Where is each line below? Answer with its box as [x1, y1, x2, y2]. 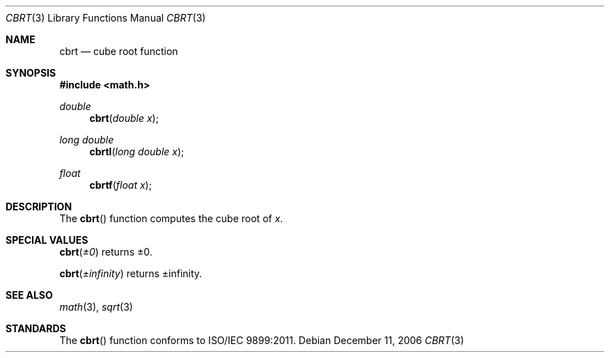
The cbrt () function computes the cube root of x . [59, 212, 283, 224]
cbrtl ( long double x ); [89, 146, 185, 157]
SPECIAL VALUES [6, 234, 88, 246]
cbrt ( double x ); [89, 112, 159, 124]
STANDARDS [6, 322, 66, 334]
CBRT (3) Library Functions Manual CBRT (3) [6, 12, 206, 24]
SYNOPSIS [6, 67, 56, 79]
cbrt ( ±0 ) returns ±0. [59, 246, 152, 258]
